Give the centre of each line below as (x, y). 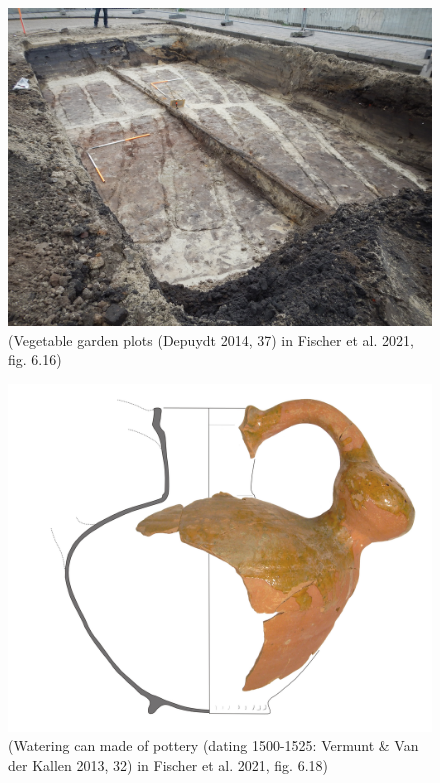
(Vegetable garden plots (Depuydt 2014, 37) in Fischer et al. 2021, (211, 339)
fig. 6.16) (35, 359)
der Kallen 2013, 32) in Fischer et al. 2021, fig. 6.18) (168, 764)
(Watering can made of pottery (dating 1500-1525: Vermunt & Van (213, 745)
